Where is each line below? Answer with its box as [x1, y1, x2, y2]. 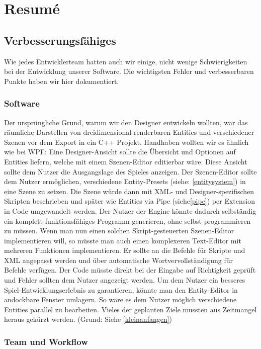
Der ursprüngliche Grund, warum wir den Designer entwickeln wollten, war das [4, 117, 248, 127]
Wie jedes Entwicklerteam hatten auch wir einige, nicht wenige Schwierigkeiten [4, 56, 247, 66]
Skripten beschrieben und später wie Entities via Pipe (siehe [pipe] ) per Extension [4, 196, 255, 206]
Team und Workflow [4, 335, 88, 347]
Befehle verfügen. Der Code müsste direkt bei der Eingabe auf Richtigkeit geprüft [4, 265, 256, 275]
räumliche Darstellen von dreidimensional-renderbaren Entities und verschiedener [4, 127, 254, 137]
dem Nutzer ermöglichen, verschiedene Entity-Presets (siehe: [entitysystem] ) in [4, 176, 246, 187]
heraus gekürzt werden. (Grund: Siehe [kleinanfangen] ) [4, 314, 172, 324]
